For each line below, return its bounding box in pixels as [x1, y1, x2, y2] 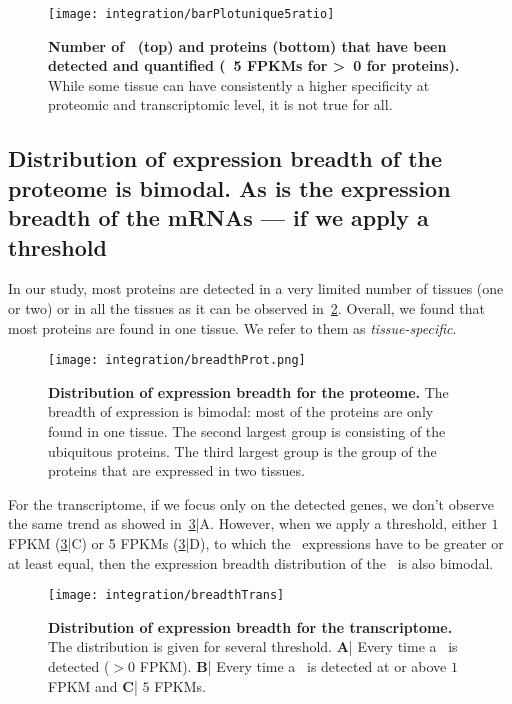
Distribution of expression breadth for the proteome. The [48, 381, 449, 402]
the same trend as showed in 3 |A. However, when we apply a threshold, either [8, 513, 487, 534]
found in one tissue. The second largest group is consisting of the [48, 421, 446, 442]
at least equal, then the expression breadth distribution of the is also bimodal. [8, 552, 494, 573]
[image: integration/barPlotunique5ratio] [48, 7, 335, 21]
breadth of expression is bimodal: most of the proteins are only [48, 401, 434, 422]
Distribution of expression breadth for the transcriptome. [48, 616, 453, 637]
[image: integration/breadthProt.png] [48, 353, 306, 368]
